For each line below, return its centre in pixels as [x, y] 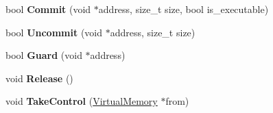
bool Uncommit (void [54, 32]
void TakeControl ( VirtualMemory [82, 101]
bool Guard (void [44, 55]
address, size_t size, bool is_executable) [183, 9]
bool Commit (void [48, 9]
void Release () [39, 78]
